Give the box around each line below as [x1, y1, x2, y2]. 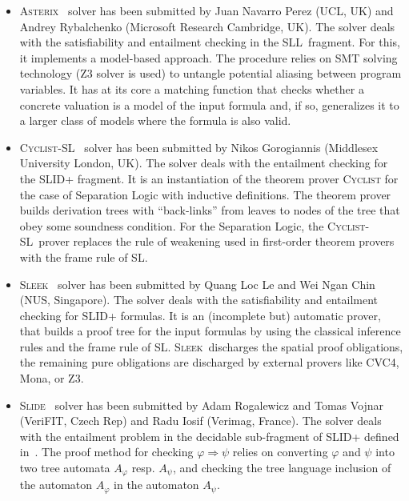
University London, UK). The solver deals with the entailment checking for [19, 154, 388, 171]
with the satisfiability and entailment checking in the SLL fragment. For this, [19, 34, 400, 50]
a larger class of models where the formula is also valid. [19, 112, 291, 129]
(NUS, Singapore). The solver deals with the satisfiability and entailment [19, 291, 379, 308]
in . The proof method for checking [19, 443, 194, 460]
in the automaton [114, 476, 199, 493]
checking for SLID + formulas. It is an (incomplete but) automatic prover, [19, 307, 381, 323]
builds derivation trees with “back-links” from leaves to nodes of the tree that [19, 202, 400, 218]
